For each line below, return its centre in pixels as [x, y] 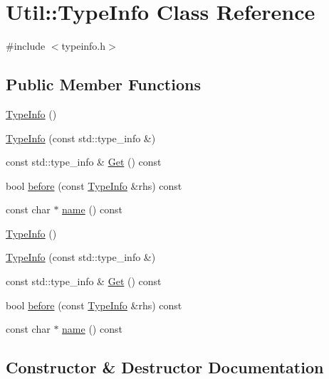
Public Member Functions [103, 84]
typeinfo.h [84, 46]
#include [26, 46]
